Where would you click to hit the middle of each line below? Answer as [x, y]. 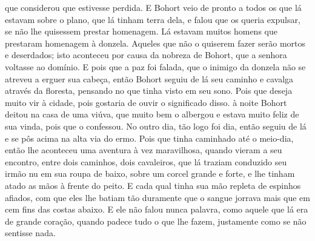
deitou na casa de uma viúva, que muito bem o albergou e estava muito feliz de [152, 114]
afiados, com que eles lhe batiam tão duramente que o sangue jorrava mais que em [157, 197]
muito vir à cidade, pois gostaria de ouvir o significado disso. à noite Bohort [146, 102]
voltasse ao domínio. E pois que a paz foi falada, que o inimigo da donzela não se [155, 66]
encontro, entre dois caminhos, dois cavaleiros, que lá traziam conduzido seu [146, 161]
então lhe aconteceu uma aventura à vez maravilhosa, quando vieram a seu [144, 150]
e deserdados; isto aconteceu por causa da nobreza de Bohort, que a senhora [146, 55]
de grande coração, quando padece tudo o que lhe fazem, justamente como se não [156, 221]
